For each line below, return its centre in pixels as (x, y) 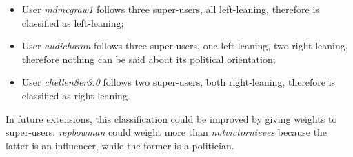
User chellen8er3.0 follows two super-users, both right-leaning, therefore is (179, 82)
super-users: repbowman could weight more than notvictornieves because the (167, 132)
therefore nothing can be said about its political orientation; (149, 59)
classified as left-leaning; (73, 22)
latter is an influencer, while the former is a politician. (120, 145)
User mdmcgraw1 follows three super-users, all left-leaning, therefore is (170, 9)
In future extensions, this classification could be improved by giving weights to (171, 118)
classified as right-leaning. (76, 95)
